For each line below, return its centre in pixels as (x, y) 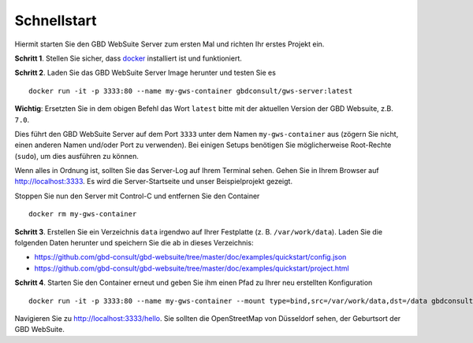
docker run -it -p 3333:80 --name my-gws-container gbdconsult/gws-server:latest (191, 91)
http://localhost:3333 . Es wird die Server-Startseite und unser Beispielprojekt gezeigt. (154, 182)
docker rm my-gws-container (83, 214)
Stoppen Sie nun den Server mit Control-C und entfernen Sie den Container (137, 196)
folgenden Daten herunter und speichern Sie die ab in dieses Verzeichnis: (134, 243)
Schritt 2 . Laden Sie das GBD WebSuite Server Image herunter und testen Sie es (145, 73)
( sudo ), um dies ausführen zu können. (77, 156)
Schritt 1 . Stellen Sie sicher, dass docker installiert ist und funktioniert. (128, 58)
